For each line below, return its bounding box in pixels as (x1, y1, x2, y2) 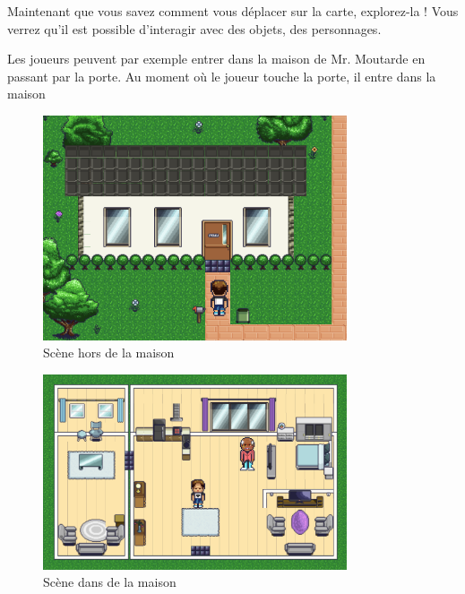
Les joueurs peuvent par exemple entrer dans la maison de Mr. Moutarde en (7, 49, 426, 68)
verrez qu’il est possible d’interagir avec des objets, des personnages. (7, 19, 382, 38)
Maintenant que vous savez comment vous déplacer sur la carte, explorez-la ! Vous (7, 2, 459, 20)
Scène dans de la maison (43, 572, 177, 591)
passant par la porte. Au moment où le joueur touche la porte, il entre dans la (7, 66, 436, 85)
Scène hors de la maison (43, 343, 175, 362)
